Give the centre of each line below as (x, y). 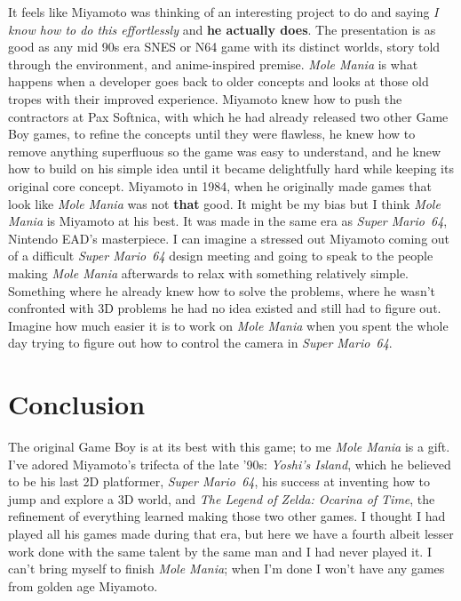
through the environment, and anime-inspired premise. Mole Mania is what (213, 64)
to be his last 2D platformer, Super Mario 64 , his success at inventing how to (219, 481)
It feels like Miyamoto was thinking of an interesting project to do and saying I (223, 12)
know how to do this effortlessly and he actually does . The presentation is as (222, 29)
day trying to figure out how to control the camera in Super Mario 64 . (200, 343)
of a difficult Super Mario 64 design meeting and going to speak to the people (221, 256)
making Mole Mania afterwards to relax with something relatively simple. (209, 272)
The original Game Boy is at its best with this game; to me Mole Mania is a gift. (229, 446)
